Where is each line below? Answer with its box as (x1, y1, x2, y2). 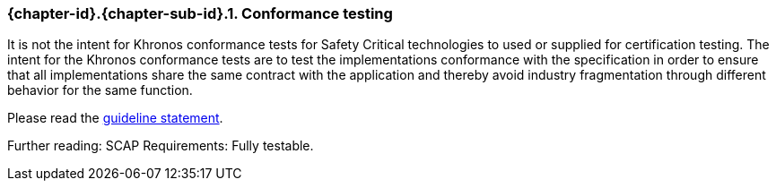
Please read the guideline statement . (7, 110, 223, 126)
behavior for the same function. (7, 82, 193, 98)
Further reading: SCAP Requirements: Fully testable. (7, 138, 314, 154)
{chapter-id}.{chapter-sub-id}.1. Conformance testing (7, 4, 393, 22)
